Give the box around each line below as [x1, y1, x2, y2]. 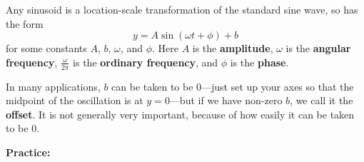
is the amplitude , [192, 41, 273, 56]
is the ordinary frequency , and [73, 54, 218, 69]
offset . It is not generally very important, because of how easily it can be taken [6, 106, 355, 121]
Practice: [6, 144, 51, 159]
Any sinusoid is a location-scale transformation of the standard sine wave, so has [6, 2, 358, 16]
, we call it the [290, 93, 353, 108]
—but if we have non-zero [169, 93, 283, 108]
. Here [151, 41, 178, 56]
